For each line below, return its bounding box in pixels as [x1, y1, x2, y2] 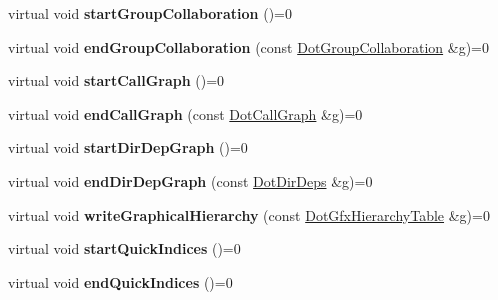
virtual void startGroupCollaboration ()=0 [8, 3, 292, 23]
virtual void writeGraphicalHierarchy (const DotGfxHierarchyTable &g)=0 [8, 204, 490, 225]
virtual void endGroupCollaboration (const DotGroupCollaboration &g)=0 [8, 36, 489, 57]
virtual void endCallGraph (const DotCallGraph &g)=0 [8, 103, 363, 124]
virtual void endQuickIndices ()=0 [8, 271, 233, 292]
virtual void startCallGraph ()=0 [8, 70, 225, 91]
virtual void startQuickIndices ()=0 [8, 238, 241, 259]
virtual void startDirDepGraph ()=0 [8, 137, 248, 158]
